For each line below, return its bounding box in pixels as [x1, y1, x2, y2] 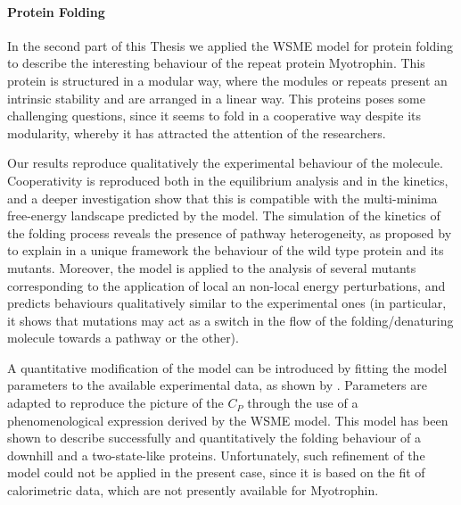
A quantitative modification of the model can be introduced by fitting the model [7, 358, 448, 377]
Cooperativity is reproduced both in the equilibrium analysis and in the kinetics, [7, 170, 449, 189]
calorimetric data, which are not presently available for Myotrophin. [7, 481, 379, 500]
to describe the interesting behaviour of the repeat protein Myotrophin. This [7, 54, 425, 72]
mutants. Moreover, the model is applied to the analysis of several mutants [7, 258, 416, 277]
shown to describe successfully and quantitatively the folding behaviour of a [7, 428, 422, 447]
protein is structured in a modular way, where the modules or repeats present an [7, 70, 448, 89]
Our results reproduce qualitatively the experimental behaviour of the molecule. [7, 153, 443, 172]
